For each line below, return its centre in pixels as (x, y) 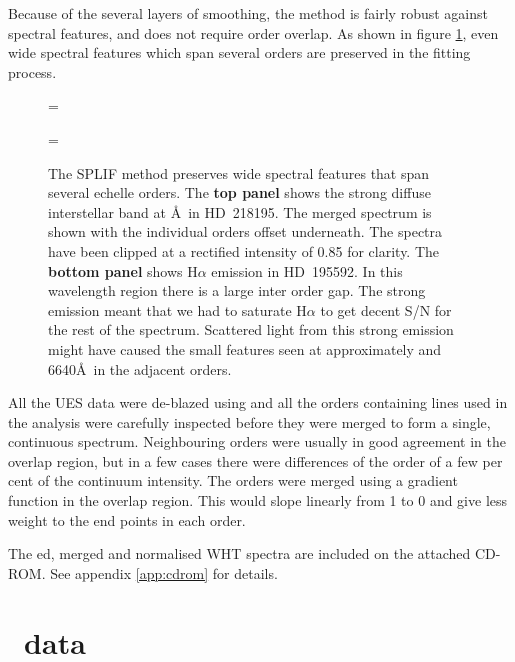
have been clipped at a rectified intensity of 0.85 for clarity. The (244, 250)
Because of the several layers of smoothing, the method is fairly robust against (248, 13)
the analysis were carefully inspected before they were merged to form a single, (249, 421)
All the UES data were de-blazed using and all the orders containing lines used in (258, 402)
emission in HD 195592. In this (307, 270)
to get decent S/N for (386, 309)
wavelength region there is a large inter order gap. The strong (237, 290)
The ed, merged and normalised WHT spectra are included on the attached (239, 553)
